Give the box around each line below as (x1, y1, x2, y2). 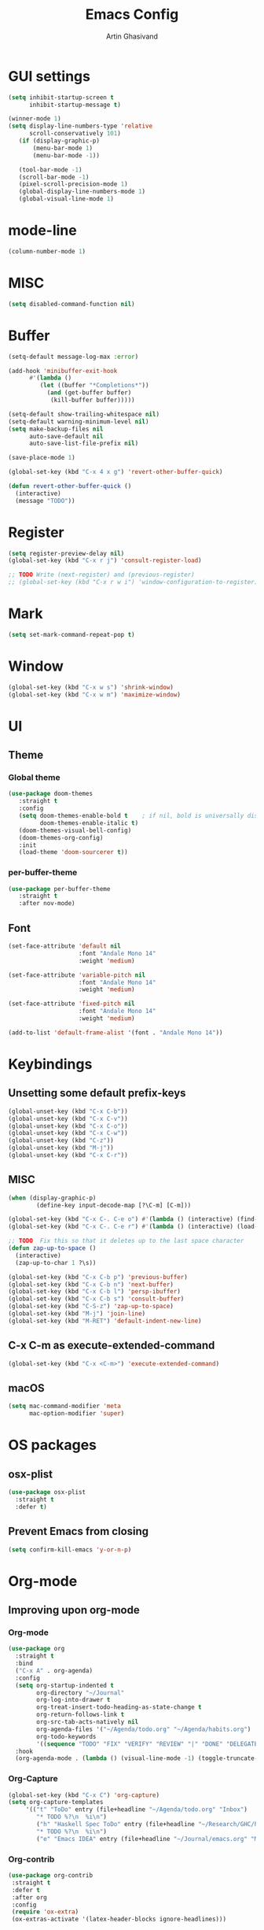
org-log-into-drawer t (36, 1696, 111, 1704)
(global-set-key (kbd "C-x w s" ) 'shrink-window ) (8, 683, 174, 691)
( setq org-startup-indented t (15, 1681, 114, 1689)
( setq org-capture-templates (8, 1799, 104, 1806)
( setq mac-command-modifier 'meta (8, 1403, 122, 1411)
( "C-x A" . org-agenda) (15, 1666, 93, 1674)
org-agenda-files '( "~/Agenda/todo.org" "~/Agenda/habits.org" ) (36, 1725, 251, 1733)
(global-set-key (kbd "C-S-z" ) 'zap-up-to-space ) (8, 1303, 174, 1311)
